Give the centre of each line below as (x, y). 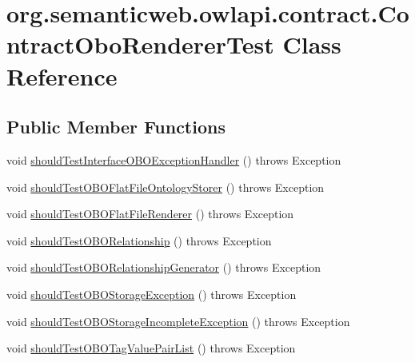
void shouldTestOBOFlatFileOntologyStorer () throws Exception (166, 187)
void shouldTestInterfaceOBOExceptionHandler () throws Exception (174, 159)
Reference (62, 76)
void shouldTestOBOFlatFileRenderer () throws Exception (150, 214)
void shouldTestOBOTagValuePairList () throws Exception (151, 348)
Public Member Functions (116, 127)
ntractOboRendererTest (140, 44)
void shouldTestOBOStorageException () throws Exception (152, 294)
